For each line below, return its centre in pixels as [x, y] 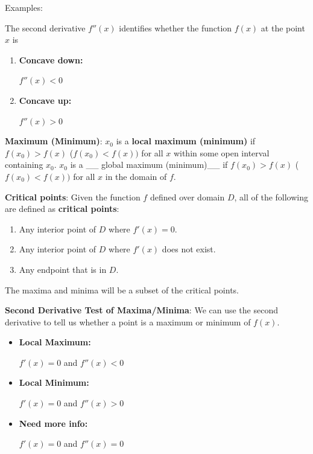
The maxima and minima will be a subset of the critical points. [122, 289]
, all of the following [271, 197]
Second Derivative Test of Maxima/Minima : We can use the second [141, 310]
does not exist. [189, 249]
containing [24, 165]
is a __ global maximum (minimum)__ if [149, 165]
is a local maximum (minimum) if [186, 141]
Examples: [24, 7]
